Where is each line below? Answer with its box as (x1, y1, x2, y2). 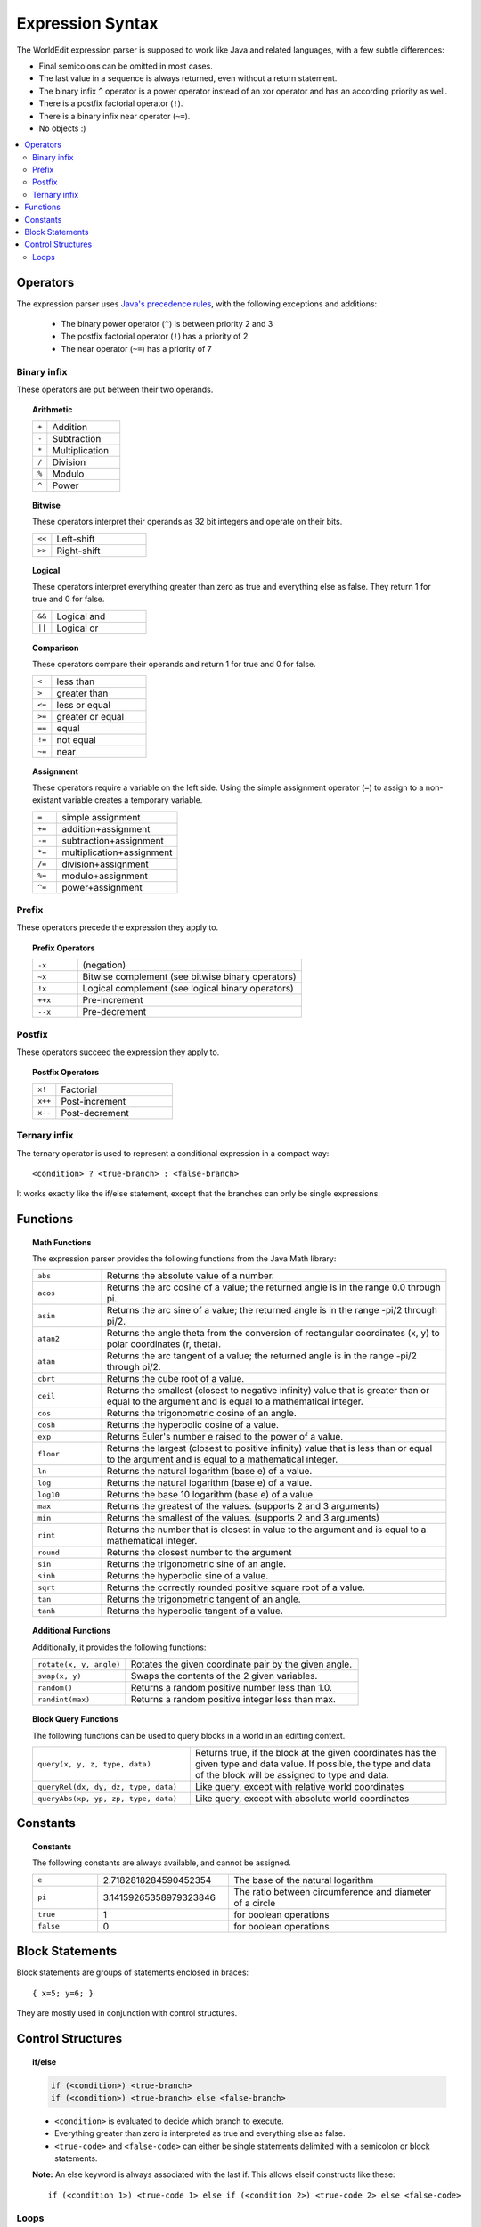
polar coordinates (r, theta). (106, 1338, 222, 1350)
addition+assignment (61, 822, 151, 835)
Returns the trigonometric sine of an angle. (106, 1558, 287, 1570)
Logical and (56, 610, 106, 623)
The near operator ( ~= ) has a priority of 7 (61, 343, 213, 354)
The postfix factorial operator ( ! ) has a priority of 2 (61, 330, 249, 342)
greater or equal (56, 710, 125, 722)
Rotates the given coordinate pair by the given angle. (130, 1658, 353, 1670)
